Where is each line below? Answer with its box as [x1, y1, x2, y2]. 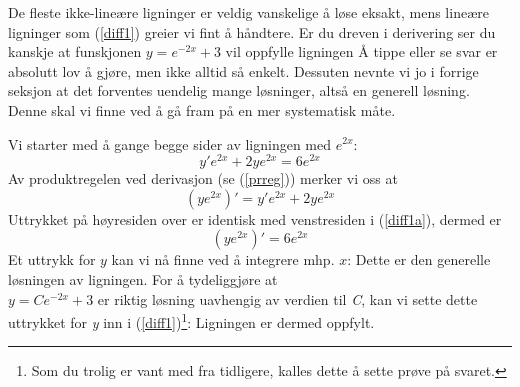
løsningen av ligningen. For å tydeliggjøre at [8, 269, 278, 290]
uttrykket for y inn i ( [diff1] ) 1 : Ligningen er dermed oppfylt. [8, 309, 375, 332]
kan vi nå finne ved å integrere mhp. [111, 249, 335, 270]
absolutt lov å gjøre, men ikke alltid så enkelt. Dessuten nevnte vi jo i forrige [8, 60, 479, 81]
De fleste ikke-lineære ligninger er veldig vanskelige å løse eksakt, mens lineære [8, 2, 489, 22]
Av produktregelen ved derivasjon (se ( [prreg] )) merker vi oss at [8, 168, 398, 189]
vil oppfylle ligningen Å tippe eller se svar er [225, 41, 498, 62]
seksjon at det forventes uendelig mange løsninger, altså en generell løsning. [8, 80, 470, 101]
